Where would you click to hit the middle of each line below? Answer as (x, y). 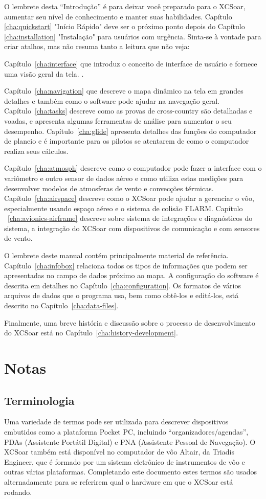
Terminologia (39, 400)
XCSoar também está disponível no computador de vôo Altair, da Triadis (119, 452)
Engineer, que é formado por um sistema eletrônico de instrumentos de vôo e (125, 461)
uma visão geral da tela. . (44, 73)
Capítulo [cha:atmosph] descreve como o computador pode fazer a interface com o (133, 168)
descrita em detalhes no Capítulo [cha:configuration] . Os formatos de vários (123, 285)
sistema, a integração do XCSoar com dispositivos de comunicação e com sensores (132, 228)
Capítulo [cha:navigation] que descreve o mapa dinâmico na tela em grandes (124, 91)
